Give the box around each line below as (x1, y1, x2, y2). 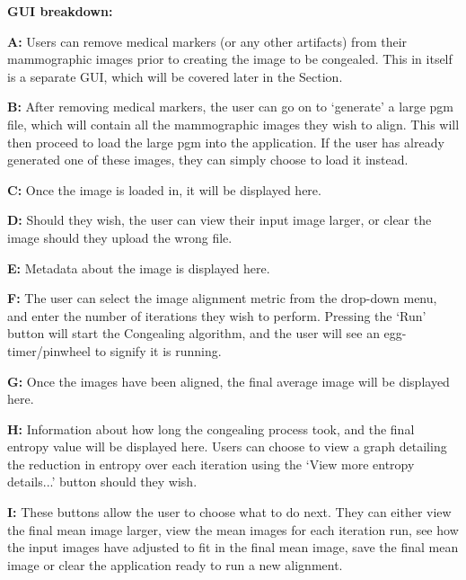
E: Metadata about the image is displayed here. (7, 258, 270, 277)
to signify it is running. (94, 341, 222, 360)
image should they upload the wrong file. (7, 228, 233, 246)
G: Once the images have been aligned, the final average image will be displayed (7, 371, 450, 390)
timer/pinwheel (7, 341, 91, 360)
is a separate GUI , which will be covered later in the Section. (7, 67, 343, 85)
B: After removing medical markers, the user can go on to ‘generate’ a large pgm (7, 97, 453, 116)
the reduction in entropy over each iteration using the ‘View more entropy (7, 454, 415, 473)
